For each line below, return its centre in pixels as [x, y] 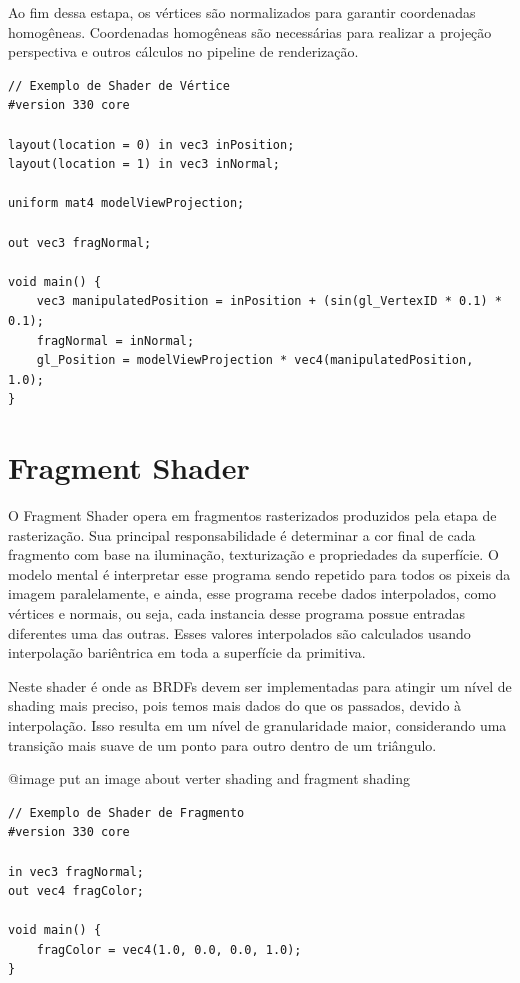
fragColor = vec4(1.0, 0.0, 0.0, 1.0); [169, 949]
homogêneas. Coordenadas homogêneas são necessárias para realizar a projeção [250, 31]
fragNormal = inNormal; [115, 340]
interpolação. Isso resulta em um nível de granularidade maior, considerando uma [257, 724]
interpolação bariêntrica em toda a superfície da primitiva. [187, 652]
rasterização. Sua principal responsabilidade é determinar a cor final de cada [242, 534]
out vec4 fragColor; [76, 891]
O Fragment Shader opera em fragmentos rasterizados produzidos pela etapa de [252, 515]
